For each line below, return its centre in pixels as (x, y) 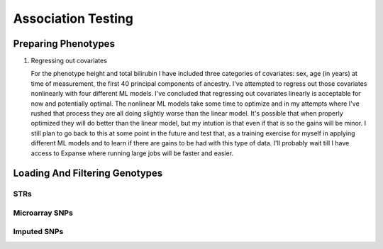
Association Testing (73, 18)
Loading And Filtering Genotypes (88, 173)
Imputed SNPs (38, 232)
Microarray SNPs (43, 213)
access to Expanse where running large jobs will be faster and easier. (132, 153)
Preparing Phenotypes (64, 44)
